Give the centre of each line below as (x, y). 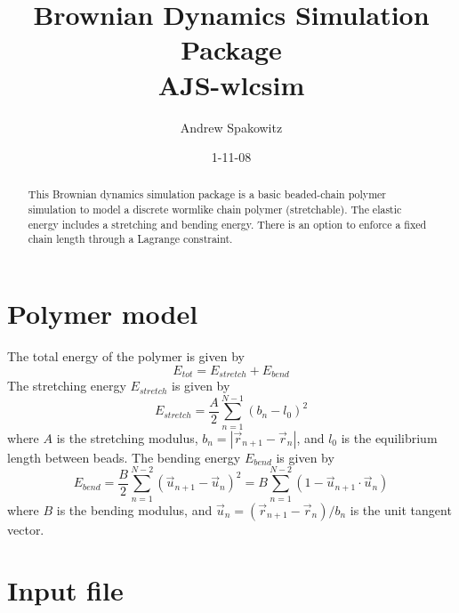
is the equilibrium (389, 437)
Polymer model (103, 314)
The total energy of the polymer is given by (126, 356)
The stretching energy (67, 386)
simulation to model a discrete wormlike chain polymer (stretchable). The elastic (215, 210)
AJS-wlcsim (231, 84)
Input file (65, 590)
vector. (26, 529)
